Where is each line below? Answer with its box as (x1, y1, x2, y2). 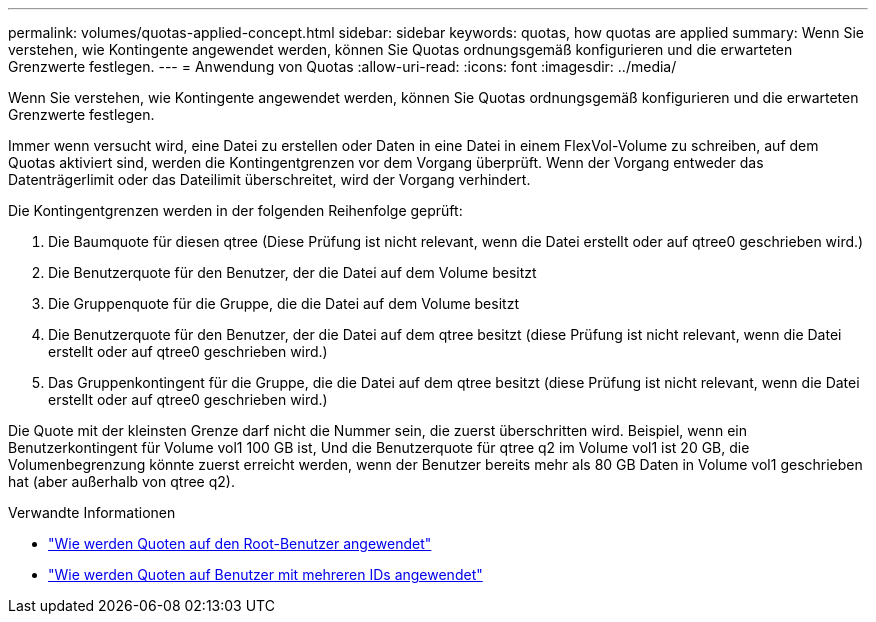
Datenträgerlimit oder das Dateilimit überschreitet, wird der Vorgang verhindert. (8, 171, 531, 188)
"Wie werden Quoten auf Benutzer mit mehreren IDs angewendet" (48, 566, 483, 583)
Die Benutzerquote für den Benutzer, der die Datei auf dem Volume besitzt (48, 264, 537, 281)
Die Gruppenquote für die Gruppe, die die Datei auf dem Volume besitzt (48, 295, 519, 312)
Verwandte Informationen (8, 504, 176, 521)
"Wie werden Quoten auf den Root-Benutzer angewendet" (48, 535, 432, 552)
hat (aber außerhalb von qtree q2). (8, 473, 235, 490)
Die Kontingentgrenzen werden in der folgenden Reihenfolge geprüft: (8, 202, 463, 219)
